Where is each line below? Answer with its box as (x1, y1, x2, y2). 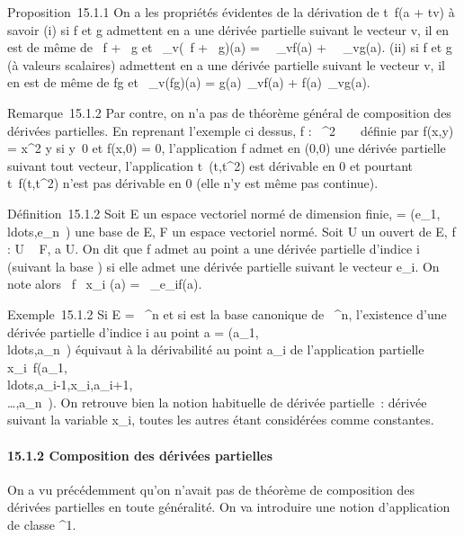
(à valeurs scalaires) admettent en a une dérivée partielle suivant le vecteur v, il (7, 55, 445, 74)
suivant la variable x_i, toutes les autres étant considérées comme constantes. (7, 410, 434, 429)
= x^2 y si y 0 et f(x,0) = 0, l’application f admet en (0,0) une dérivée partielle (7, 139, 446, 157)
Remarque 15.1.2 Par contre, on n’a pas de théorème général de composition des (7, 103, 451, 121)
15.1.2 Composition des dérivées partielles (7, 445, 273, 464)
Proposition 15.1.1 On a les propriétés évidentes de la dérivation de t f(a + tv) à (7, 3, 455, 21)
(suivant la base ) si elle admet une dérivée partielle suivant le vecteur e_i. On (7, 256, 440, 275)
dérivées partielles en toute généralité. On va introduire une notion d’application (7, 497, 451, 516)
